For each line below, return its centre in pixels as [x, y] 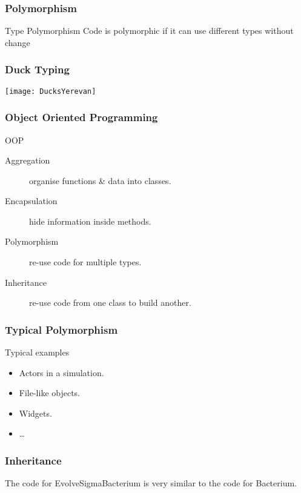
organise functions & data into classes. [100, 180]
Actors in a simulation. [61, 372]
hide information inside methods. [90, 221]
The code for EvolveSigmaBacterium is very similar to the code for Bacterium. [151, 483]
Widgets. [35, 413]
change [18, 42]
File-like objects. [50, 393]
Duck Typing [37, 69]
